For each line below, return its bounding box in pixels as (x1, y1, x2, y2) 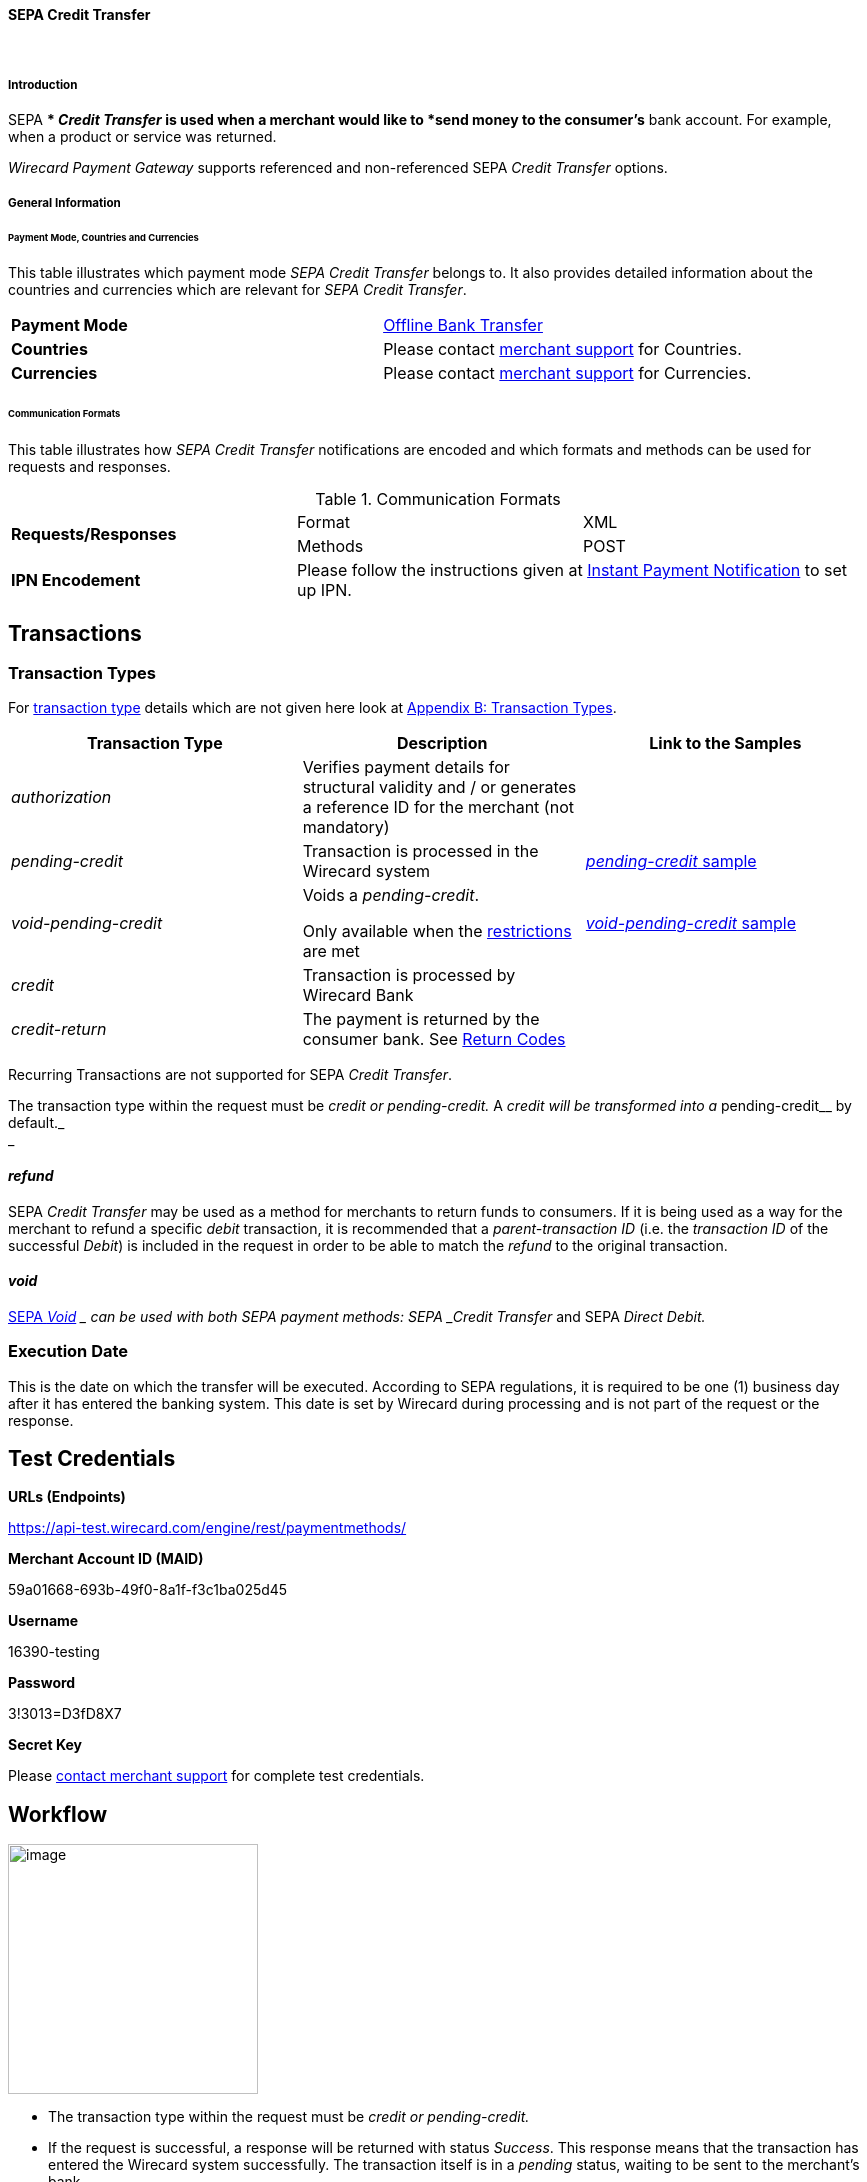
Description (397, 733, 488, 754)
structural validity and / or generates (302, 777, 577, 798)
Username (8, 1612, 79, 1630)
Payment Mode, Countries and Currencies (8, 231, 199, 243)
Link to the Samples (649, 733, 802, 754)
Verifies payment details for (302, 757, 510, 778)
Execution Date (8, 1341, 129, 1362)
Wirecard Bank (302, 985, 414, 1006)
